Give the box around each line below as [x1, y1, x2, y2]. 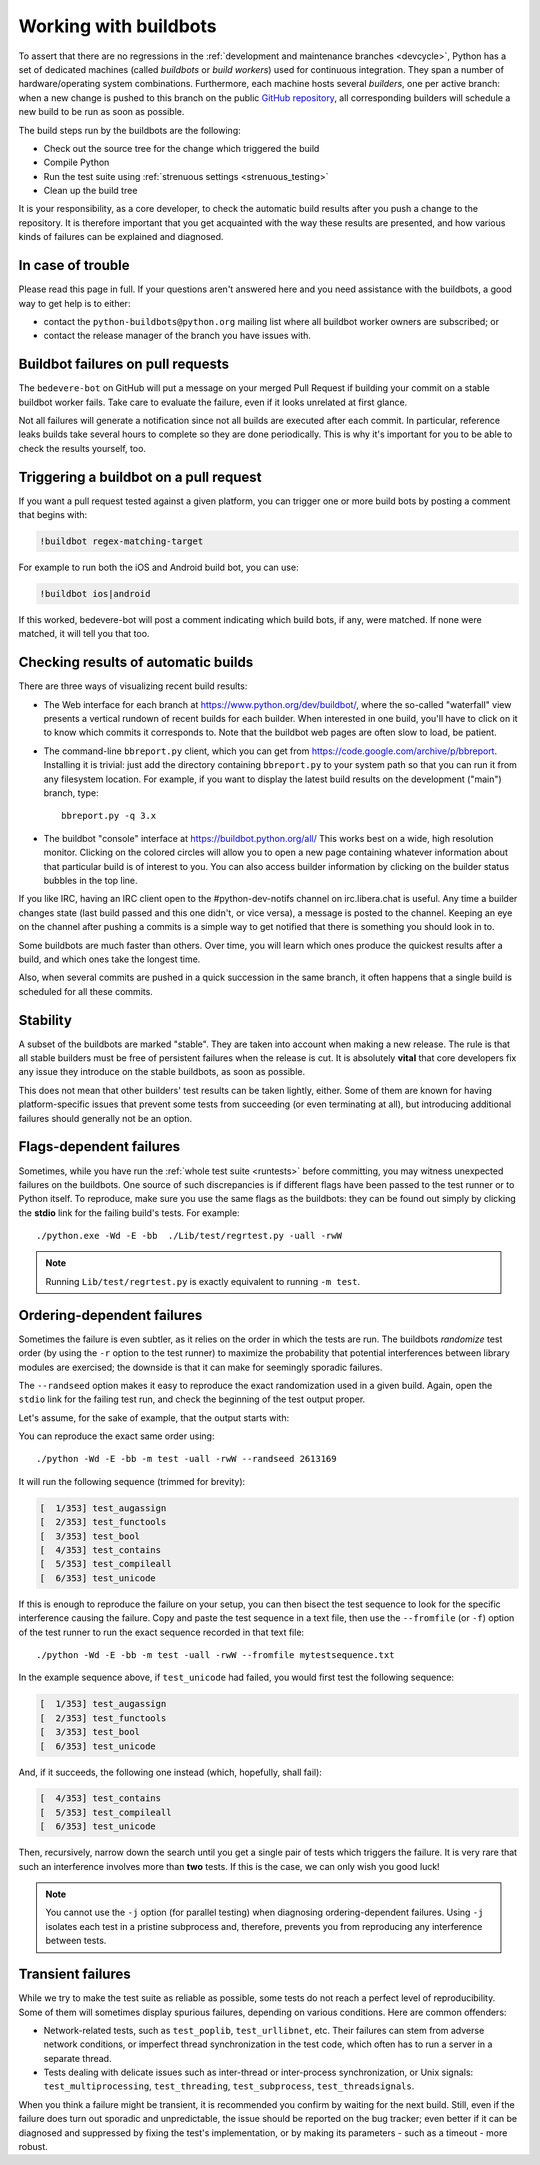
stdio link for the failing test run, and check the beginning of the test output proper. [18, 1393, 366, 1405]
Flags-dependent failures [18, 1138, 181, 1155]
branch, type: [43, 787, 99, 799]
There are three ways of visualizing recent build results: [18, 680, 248, 692]
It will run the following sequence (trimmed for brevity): [18, 1475, 246, 1487]
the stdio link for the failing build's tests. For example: [18, 1206, 240, 1219]
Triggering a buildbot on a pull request [18, 468, 262, 485]
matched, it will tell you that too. [18, 628, 150, 640]
